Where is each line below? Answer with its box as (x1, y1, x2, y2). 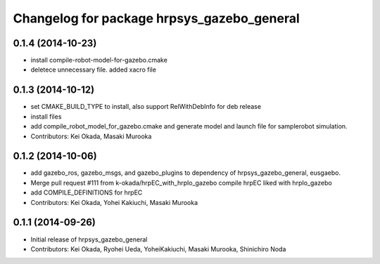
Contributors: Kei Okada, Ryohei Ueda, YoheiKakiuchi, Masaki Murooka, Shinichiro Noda (30, 244, 286, 253)
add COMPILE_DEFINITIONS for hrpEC (30, 188, 143, 197)
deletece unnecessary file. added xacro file (30, 65, 156, 74)
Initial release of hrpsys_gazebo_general (30, 235, 148, 244)
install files (30, 112, 62, 121)
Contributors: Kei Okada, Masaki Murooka (30, 132, 152, 140)
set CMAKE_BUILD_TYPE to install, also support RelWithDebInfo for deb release (30, 103, 262, 111)
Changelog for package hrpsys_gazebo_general (13, 11, 300, 26)
